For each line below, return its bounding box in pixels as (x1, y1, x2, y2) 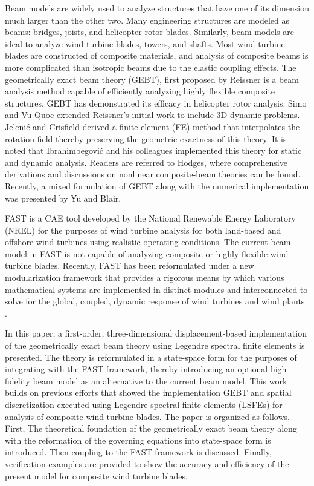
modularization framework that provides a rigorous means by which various (5, 271, 284, 284)
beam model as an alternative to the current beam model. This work (33, 374, 287, 387)
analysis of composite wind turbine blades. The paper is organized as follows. (5, 410, 290, 422)
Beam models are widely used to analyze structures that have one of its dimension (5, 2, 309, 14)
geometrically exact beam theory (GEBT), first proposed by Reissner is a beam (5, 73, 299, 85)
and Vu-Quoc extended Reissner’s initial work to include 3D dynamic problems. (5, 108, 300, 121)
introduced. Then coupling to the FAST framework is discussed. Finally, (5, 445, 272, 458)
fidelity (5, 374, 31, 387)
